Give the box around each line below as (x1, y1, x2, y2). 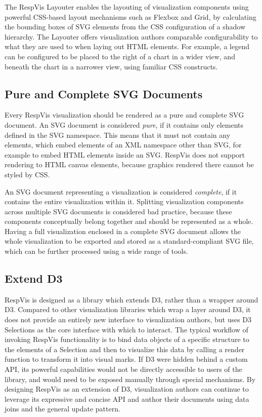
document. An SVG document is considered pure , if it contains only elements (5, 119, 244, 130)
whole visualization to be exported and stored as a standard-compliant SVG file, (5, 236, 254, 246)
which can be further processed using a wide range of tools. (5, 246, 188, 256)
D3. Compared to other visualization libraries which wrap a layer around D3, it (5, 304, 251, 315)
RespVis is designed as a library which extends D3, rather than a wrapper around (5, 294, 258, 305)
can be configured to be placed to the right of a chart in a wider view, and (5, 51, 235, 61)
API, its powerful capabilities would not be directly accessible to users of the (5, 364, 242, 374)
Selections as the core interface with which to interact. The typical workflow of (5, 324, 248, 334)
